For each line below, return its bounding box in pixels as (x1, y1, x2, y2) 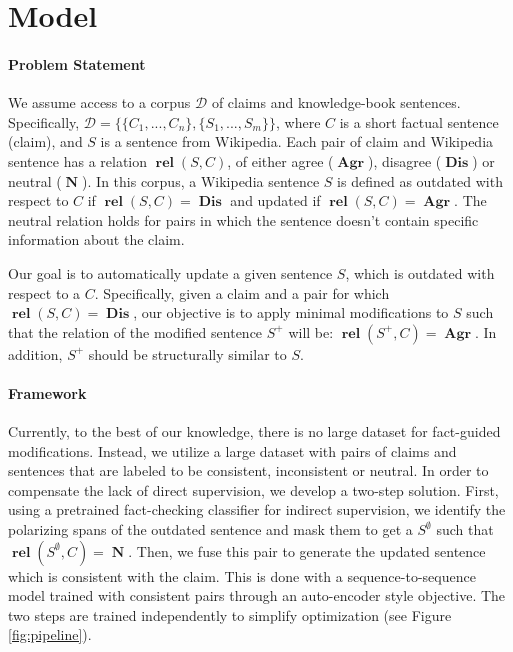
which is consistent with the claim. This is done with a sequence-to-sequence (8, 565, 476, 586)
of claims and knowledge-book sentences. (211, 92, 461, 113)
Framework (8, 382, 87, 403)
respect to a (8, 282, 81, 303)
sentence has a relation (8, 150, 148, 171)
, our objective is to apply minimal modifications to (133, 302, 449, 323)
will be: (288, 321, 334, 342)
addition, (8, 343, 63, 364)
